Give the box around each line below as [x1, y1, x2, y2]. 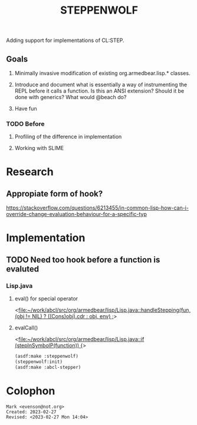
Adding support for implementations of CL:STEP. [6, 37, 125, 44]
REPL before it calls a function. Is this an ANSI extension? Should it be [14, 87, 185, 94]
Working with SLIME [14, 145, 64, 152]
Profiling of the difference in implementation [14, 133, 122, 140]
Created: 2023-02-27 [6, 408, 57, 415]
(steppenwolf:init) [14, 359, 63, 365]
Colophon [6, 384, 55, 397]
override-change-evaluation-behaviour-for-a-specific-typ [6, 211, 147, 218]
